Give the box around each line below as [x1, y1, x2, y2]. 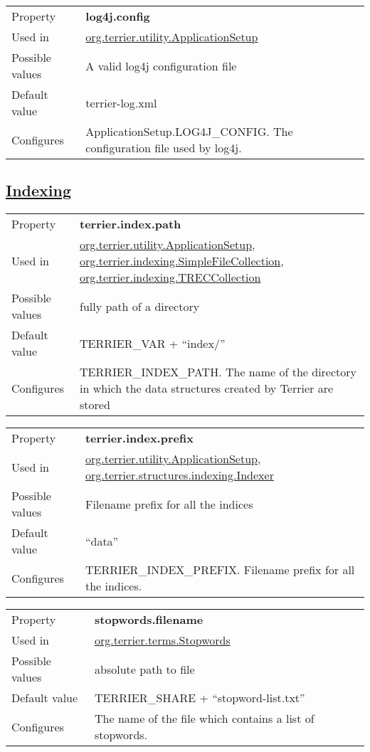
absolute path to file [95, 660, 195, 677]
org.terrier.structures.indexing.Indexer [85, 467, 274, 484]
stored [80, 396, 110, 413]
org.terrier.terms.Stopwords [95, 632, 231, 649]
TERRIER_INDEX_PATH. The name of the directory [80, 364, 357, 381]
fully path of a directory [80, 297, 200, 314]
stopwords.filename [95, 611, 203, 628]
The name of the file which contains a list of [95, 710, 314, 727]
